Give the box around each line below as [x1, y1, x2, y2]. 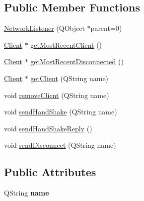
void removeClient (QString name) [4, 90, 109, 100]
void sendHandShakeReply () [4, 123, 92, 133]
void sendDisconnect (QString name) [4, 140, 116, 150]
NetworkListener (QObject [4, 23, 85, 33]
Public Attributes [4, 164, 96, 180]
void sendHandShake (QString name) [4, 106, 117, 117]
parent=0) [90, 23, 122, 33]
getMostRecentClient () [30, 39, 102, 50]
